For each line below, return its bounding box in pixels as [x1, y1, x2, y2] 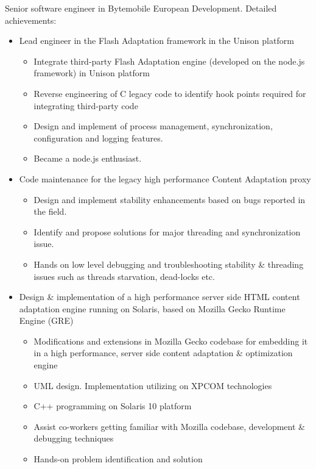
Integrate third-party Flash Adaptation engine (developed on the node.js [33, 54, 305, 67]
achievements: [5, 13, 57, 26]
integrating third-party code [33, 99, 138, 112]
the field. [33, 205, 67, 218]
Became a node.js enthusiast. [33, 152, 142, 165]
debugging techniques [33, 432, 114, 445]
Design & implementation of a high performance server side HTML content [19, 290, 300, 303]
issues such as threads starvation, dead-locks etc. [33, 270, 215, 282]
